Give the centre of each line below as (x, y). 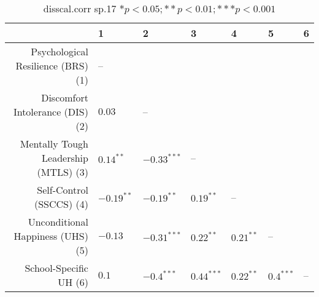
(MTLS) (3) (63, 172)
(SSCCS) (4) (61, 204)
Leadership (65, 158)
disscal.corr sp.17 (80, 8)
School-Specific (56, 268)
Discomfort (65, 97)
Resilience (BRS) (52, 65)
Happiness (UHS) (51, 236)
